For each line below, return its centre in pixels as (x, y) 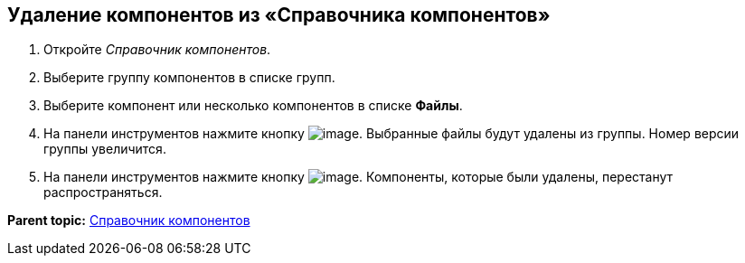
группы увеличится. (105, 149)
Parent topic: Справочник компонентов (129, 221)
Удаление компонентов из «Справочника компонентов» (279, 15)
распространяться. (103, 193)
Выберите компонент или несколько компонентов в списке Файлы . (253, 106)
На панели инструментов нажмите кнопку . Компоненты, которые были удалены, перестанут (358, 177)
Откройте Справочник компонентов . (157, 50)
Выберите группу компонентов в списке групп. (189, 78)
